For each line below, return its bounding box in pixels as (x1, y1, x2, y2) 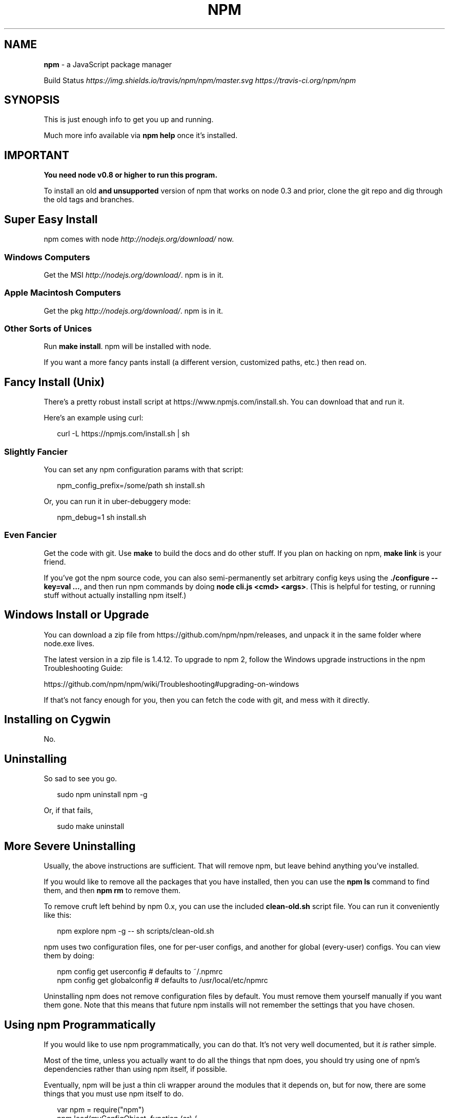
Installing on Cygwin (4, 712, 111, 726)
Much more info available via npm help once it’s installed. (44, 131, 238, 140)
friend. (44, 557, 66, 566)
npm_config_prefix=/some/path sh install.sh (57, 480, 205, 490)
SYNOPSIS (4, 93, 60, 107)
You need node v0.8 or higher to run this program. (44, 170, 218, 180)
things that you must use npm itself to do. (44, 1089, 184, 1098)
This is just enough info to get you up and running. (44, 115, 214, 124)
